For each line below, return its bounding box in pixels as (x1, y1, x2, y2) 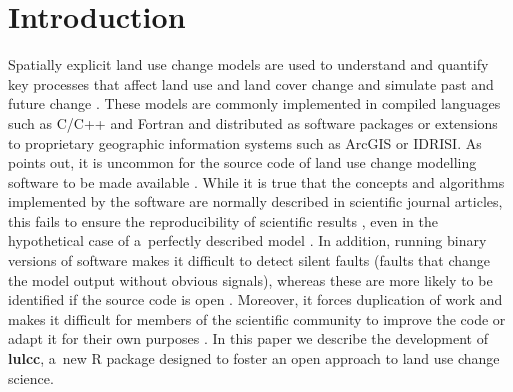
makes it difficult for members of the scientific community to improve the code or (8, 308, 506, 329)
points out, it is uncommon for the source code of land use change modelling (8, 152, 477, 173)
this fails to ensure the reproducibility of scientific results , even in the (8, 210, 438, 231)
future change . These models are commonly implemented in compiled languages (8, 93, 501, 114)
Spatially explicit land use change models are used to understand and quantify (8, 54, 489, 75)
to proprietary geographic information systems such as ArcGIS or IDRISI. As (8, 132, 482, 153)
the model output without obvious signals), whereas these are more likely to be (8, 269, 493, 290)
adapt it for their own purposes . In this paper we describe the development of (8, 328, 489, 349)
